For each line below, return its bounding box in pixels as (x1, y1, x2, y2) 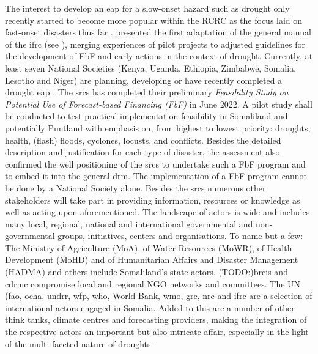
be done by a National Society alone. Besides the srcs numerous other (5, 181, 266, 194)
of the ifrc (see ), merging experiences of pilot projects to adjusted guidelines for (5, 37, 305, 50)
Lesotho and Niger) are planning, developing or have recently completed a (5, 73, 283, 86)
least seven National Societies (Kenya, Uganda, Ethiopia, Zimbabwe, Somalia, (5, 61, 297, 74)
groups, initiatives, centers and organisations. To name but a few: (57, 229, 303, 242)
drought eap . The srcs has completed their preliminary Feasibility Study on (5, 86, 289, 98)
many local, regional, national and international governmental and (5, 217, 253, 230)
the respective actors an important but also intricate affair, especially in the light (5, 325, 309, 338)
